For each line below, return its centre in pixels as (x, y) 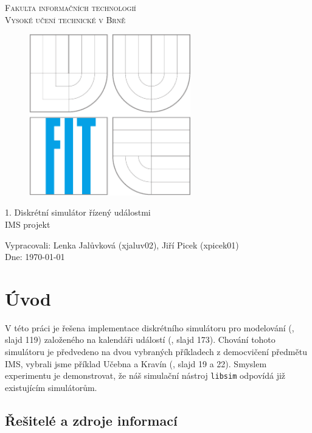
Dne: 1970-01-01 (35, 257)
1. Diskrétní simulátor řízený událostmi (78, 212)
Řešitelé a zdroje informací (91, 420)
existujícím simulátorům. (51, 387)
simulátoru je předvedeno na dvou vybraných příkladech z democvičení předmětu (156, 352)
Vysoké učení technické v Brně (65, 19)
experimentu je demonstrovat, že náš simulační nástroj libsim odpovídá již (145, 375)
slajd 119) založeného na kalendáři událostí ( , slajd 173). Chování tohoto (140, 340)
